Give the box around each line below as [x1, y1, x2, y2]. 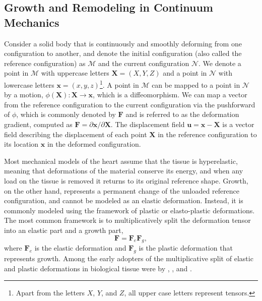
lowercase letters [4, 79, 54, 90]
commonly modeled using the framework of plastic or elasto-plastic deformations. [4, 205, 255, 215]
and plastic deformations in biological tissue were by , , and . [4, 263, 192, 273]
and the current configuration [98, 57, 189, 68]
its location [4, 139, 39, 149]
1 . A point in [99, 78, 139, 90]
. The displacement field [110, 119, 185, 129]
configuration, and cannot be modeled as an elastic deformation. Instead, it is [4, 195, 243, 206]
